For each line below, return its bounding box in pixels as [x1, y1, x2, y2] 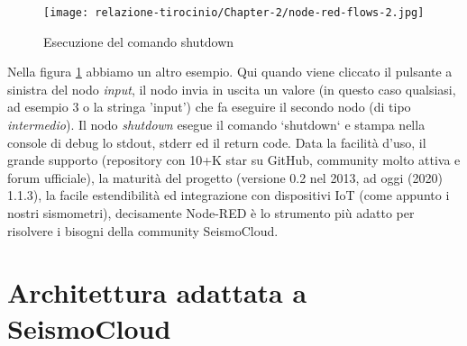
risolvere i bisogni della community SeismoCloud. [7, 221, 279, 240]
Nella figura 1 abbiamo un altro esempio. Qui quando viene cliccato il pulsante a [7, 62, 453, 81]
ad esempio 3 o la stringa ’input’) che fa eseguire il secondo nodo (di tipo [7, 97, 411, 116]
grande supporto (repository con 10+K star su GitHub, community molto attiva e [7, 150, 461, 169]
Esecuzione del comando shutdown [43, 32, 234, 50]
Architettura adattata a [7, 274, 307, 311]
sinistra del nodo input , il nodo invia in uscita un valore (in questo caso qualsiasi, [7, 79, 456, 98]
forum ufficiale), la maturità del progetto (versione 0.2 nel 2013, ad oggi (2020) [7, 168, 443, 187]
